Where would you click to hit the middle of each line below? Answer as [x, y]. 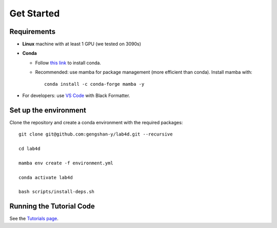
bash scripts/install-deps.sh [57, 192]
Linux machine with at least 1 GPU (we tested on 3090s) [82, 44]
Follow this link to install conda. [68, 63]
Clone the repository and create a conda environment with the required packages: [96, 122]
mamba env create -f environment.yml [66, 163]
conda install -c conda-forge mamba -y [94, 84]
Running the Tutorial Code [52, 206]
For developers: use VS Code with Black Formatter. [76, 96]
